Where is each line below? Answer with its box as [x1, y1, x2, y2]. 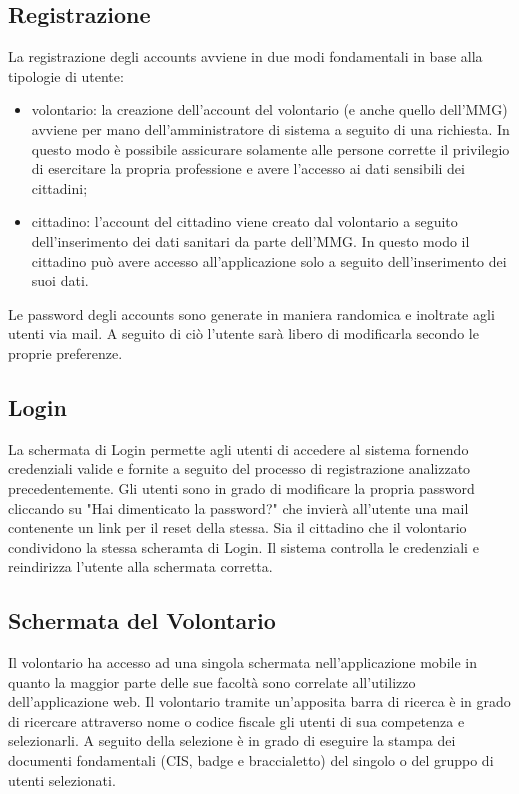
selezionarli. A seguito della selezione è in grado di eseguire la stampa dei [8, 730, 456, 751]
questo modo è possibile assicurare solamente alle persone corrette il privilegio [31, 138, 510, 159]
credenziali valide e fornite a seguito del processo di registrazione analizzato [8, 458, 471, 479]
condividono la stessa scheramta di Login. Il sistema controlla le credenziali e [8, 536, 479, 557]
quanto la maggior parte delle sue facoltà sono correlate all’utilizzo [8, 671, 416, 692]
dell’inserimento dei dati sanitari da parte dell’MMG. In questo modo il [31, 230, 470, 251]
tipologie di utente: [8, 65, 124, 86]
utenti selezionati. [8, 769, 116, 790]
